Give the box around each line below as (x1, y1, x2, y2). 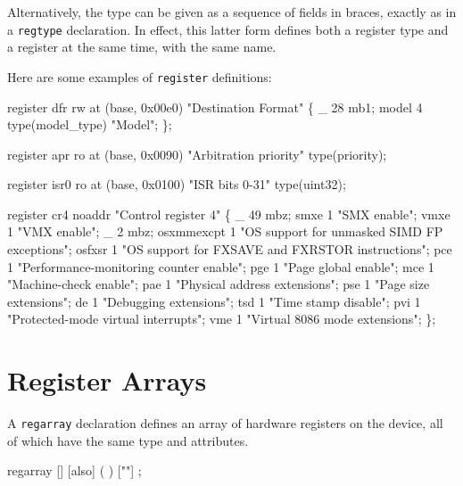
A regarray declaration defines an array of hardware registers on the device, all (7, 414, 443, 432)
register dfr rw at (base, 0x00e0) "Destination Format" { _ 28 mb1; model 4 (7, 97, 423, 116)
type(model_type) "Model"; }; (7, 115, 172, 134)
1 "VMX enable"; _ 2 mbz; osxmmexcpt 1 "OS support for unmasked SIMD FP (7, 222, 443, 241)
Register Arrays (7, 362, 207, 399)
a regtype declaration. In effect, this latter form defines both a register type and (7, 20, 449, 38)
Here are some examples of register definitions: (7, 67, 272, 86)
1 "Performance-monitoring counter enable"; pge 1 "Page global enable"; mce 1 (7, 257, 434, 276)
